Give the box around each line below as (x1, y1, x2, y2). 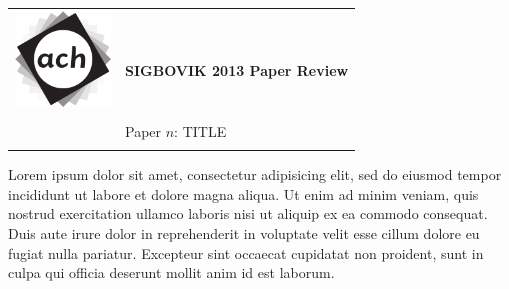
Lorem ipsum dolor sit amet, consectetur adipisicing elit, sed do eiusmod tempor (8, 164, 502, 185)
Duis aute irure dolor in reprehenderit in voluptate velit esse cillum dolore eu (8, 222, 480, 243)
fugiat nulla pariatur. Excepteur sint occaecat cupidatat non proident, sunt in (8, 242, 484, 263)
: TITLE (174, 120, 227, 141)
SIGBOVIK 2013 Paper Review (125, 59, 349, 80)
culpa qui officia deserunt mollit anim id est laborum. (8, 262, 335, 283)
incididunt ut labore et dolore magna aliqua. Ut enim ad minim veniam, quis (8, 183, 479, 204)
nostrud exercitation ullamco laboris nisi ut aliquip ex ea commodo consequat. (8, 203, 488, 224)
